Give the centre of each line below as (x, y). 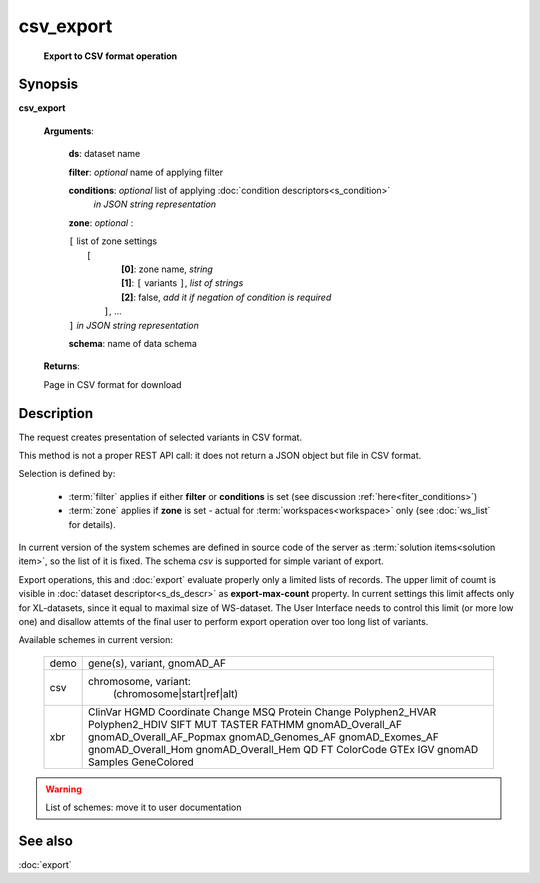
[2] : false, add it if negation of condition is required (226, 297)
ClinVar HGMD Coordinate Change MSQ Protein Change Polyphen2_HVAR (262, 712)
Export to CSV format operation (110, 56)
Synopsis (48, 84)
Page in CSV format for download (112, 384)
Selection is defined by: (67, 474)
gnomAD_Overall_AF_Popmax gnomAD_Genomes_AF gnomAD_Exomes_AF (263, 737)
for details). (92, 524)
